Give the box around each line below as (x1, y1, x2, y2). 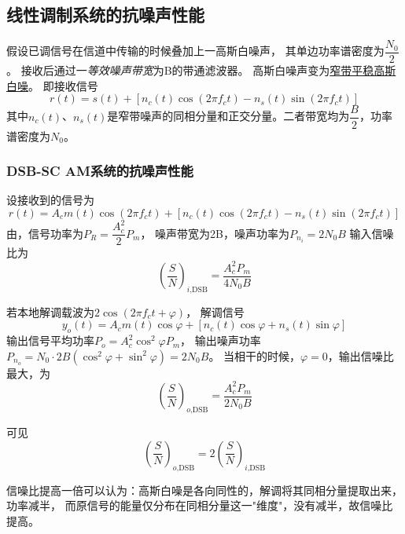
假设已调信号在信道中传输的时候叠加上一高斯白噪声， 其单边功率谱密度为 (6, 42, 385, 59)
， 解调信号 (186, 303, 245, 320)
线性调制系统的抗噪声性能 (6, 2, 204, 27)
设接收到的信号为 (6, 192, 94, 208)
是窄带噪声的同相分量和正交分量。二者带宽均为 (107, 108, 350, 124)
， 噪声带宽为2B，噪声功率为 (140, 225, 290, 241)
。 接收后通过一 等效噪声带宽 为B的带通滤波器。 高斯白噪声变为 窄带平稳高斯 (6, 62, 396, 79)
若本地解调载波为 (6, 303, 94, 320)
